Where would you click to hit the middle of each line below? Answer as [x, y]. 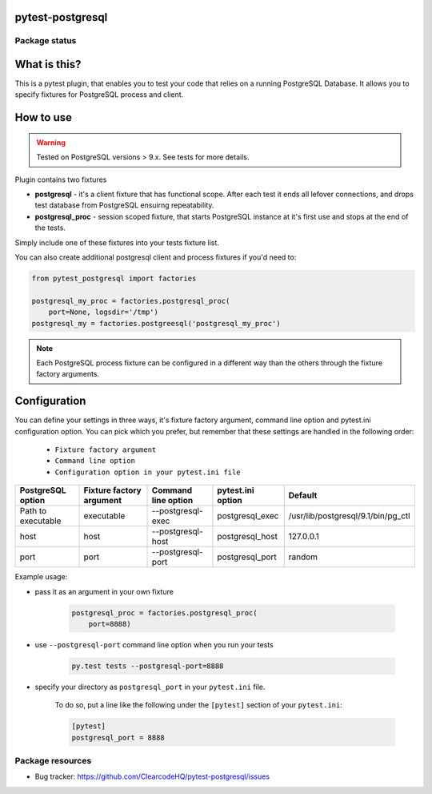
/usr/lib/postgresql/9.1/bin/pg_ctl [350, 516]
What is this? [48, 64]
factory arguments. [68, 374]
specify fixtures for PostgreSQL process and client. [99, 95]
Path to [33, 511]
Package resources [53, 761]
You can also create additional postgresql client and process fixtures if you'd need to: [156, 257]
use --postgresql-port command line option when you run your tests [154, 644]
